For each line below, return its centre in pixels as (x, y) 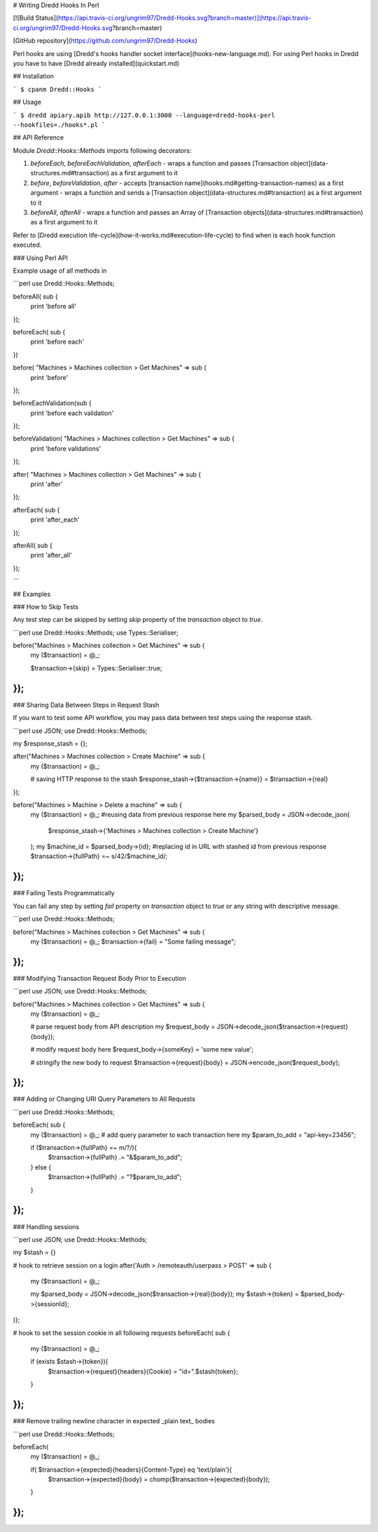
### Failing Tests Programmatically (64, 893)
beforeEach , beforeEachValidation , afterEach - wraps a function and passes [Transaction (160, 163)
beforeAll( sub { (36, 296)
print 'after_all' (51, 555)
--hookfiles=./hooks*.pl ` (59, 125)
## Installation (33, 76)
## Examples (32, 594)
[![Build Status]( (36, 18)
